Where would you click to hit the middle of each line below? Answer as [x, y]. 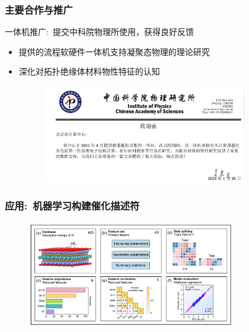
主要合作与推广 [39, 9]
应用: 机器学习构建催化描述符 [72, 205]
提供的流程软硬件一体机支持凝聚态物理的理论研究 [114, 51]
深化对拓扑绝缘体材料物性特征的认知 [89, 71]
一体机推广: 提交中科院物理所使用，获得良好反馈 [99, 32]
